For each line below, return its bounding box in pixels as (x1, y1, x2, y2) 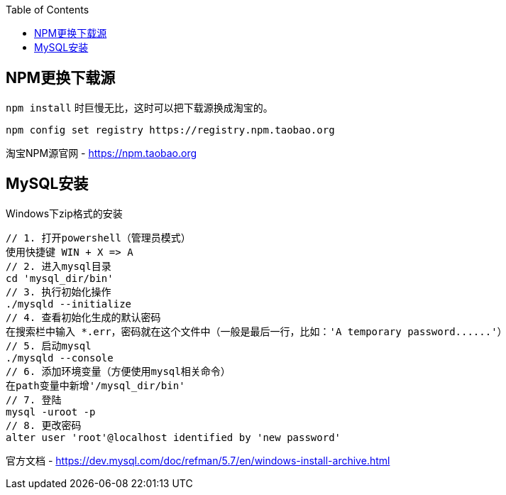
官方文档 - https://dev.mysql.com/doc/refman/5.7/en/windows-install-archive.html (6, 454, 390, 467)
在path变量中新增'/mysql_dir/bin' (6, 379, 185, 391)
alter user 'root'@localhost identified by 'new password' (6, 431, 341, 443)
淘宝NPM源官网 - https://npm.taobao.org (6, 146, 197, 159)
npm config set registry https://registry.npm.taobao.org (6, 124, 335, 136)
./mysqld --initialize (6, 298, 132, 310)
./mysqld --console (6, 352, 114, 364)
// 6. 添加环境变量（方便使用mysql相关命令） (6, 365, 231, 377)
